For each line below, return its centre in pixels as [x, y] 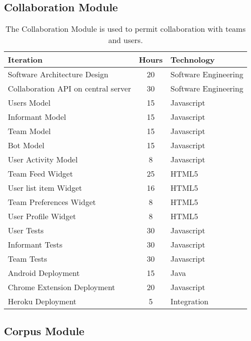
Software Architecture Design [58, 74]
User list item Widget [45, 188]
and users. [125, 40]
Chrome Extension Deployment [62, 287]
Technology [193, 60]
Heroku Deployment [42, 301]
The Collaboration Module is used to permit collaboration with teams [125, 29]
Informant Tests [35, 245]
